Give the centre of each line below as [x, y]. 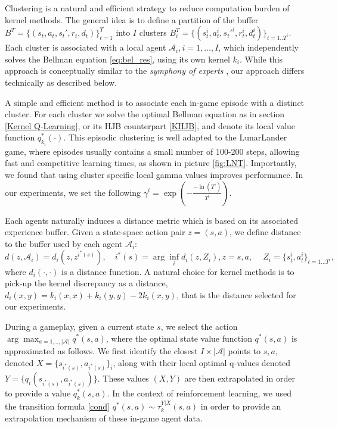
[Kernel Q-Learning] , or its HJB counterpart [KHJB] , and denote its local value [150, 125]
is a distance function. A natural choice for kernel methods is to [178, 271]
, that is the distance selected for [236, 294]
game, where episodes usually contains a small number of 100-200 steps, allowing [152, 151]
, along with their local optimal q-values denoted [202, 362]
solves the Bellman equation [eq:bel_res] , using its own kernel [117, 59]
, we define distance [265, 232]
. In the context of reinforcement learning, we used [199, 393]
